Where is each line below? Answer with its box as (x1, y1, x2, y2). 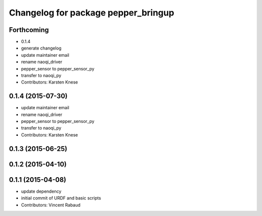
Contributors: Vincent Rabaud (21, 202, 81, 208)
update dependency (21, 188, 62, 194)
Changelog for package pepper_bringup (9, 7, 175, 18)
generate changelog (21, 45, 62, 51)
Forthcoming (9, 26, 49, 34)
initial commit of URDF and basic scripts (21, 195, 101, 201)
